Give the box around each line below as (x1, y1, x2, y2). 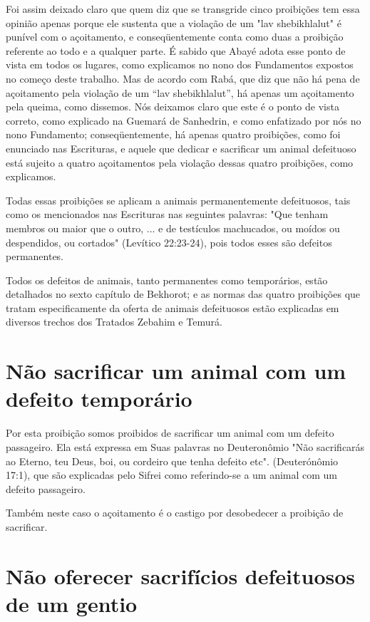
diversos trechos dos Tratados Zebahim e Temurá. (6, 314, 222, 329)
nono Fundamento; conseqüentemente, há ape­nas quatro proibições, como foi (6, 127, 341, 142)
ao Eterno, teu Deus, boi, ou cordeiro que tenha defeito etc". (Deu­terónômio (6, 453, 339, 468)
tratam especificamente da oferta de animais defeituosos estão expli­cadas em (6, 300, 339, 315)
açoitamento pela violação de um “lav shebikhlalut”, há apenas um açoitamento (6, 85, 354, 100)
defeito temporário (6, 384, 192, 413)
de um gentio (6, 589, 138, 618)
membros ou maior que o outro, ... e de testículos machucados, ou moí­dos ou (6, 220, 340, 235)
